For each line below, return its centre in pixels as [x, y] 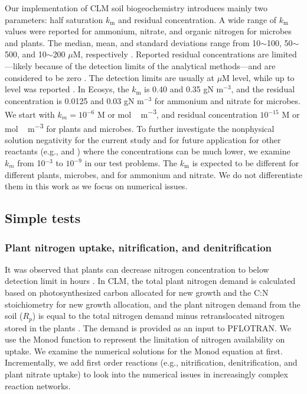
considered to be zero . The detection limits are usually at [110, 77]
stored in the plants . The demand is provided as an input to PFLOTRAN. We [148, 327]
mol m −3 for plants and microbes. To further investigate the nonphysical [140, 127]
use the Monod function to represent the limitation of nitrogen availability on [145, 339]
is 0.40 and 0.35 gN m [184, 89]
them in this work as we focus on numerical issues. [96, 186]
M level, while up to [258, 77]
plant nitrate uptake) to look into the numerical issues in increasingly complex [146, 374]
